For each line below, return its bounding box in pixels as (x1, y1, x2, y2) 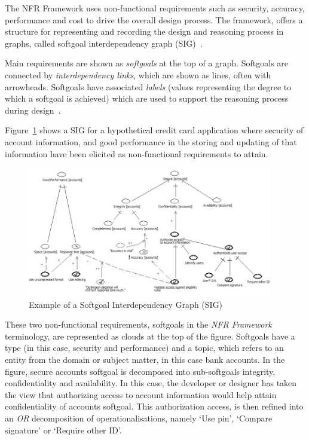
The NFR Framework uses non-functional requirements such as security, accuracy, (5, 2, 305, 14)
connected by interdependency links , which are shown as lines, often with (5, 68, 271, 81)
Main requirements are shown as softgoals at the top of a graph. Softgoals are (5, 57, 289, 69)
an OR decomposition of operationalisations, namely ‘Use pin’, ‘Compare (5, 411, 273, 424)
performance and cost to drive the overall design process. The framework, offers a (5, 13, 303, 26)
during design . (5, 103, 61, 116)
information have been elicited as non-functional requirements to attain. (5, 147, 268, 160)
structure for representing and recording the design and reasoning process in (5, 25, 284, 38)
